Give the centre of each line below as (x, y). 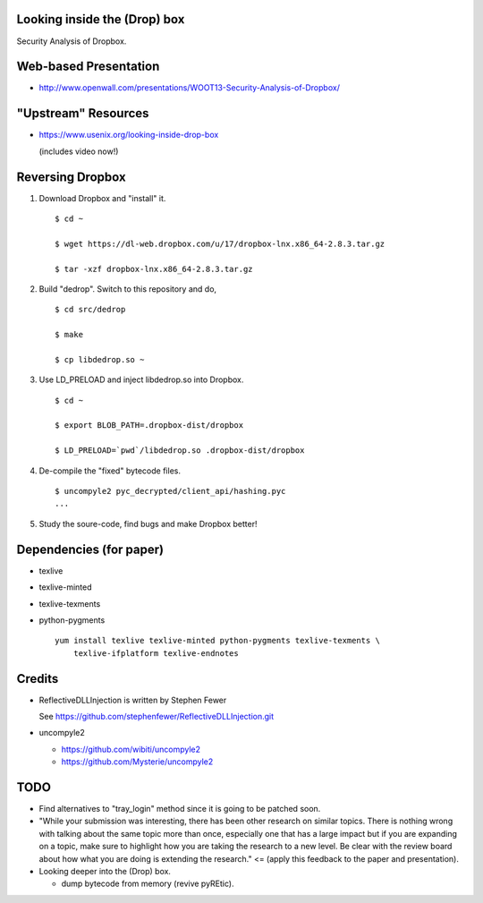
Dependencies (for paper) (90, 549)
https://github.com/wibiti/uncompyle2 (131, 749)
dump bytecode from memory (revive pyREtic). (148, 884)
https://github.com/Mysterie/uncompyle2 (137, 762)
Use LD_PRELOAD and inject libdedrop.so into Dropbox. (141, 379)
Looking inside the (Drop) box (101, 19)
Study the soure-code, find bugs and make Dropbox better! (148, 524)
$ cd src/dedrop (90, 310)
